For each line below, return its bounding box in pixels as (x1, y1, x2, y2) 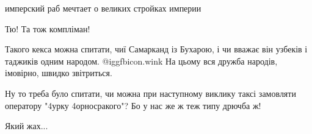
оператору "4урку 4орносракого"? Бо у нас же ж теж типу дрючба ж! (5, 99, 261, 111)
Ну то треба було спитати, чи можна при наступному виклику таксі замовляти (5, 86, 296, 99)
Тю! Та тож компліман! (5, 22, 90, 35)
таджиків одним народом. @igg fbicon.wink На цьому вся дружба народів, (5, 54, 278, 67)
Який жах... (5, 119, 48, 132)
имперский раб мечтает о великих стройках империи (5, 2, 201, 14)
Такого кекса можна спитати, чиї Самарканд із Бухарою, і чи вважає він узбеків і (5, 43, 308, 55)
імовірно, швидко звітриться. (5, 66, 112, 79)
